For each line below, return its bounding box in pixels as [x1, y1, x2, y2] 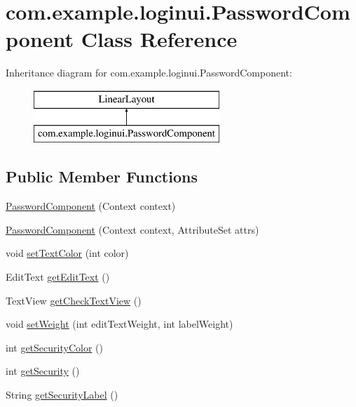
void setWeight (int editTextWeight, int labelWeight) [6, 316, 233, 331]
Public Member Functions [6, 166, 198, 187]
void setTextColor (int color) [6, 246, 129, 260]
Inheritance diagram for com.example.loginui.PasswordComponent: [6, 65, 292, 80]
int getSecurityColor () [6, 340, 103, 354]
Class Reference [81, 25, 238, 53]
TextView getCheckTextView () [6, 293, 142, 307]
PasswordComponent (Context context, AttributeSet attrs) [6, 222, 259, 236]
